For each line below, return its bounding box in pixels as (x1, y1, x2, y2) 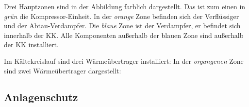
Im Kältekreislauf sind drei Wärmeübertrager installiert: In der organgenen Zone (4, 55, 244, 66)
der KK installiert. (4, 39, 59, 50)
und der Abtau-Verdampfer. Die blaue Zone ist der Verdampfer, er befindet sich (4, 20, 241, 31)
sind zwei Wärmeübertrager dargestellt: (4, 65, 121, 75)
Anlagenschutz (4, 89, 78, 104)
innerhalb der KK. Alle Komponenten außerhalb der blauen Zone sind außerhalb (4, 30, 244, 40)
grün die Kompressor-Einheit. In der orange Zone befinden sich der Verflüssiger (4, 11, 239, 21)
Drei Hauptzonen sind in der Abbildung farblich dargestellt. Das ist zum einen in (4, 1, 246, 11)
